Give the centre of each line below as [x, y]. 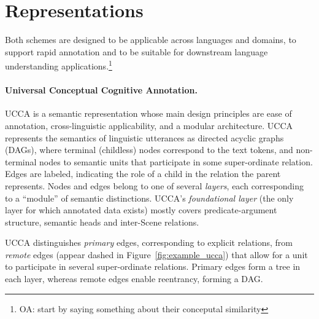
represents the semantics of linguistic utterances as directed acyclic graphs [144, 137]
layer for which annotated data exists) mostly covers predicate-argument [141, 210]
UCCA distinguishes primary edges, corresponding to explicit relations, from [149, 242]
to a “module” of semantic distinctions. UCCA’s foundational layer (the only [149, 198]
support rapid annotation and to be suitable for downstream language [136, 51]
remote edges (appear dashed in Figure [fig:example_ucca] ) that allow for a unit [156, 254]
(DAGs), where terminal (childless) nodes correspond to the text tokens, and [149, 150]
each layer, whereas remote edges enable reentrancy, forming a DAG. [134, 279]
